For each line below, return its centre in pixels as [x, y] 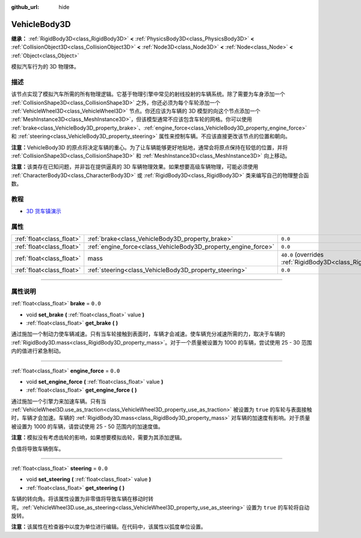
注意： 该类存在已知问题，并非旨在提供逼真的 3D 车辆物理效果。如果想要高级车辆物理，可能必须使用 [135, 167]
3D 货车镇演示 [44, 211]
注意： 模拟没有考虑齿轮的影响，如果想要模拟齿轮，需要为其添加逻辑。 [98, 437]
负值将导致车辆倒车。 [38, 448]
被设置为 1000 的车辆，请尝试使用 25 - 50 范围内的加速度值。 [87, 426]
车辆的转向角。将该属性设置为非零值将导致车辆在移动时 [80, 499]
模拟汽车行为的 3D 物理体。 [45, 67]
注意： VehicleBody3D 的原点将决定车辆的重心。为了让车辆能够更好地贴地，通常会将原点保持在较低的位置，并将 [150, 147]
